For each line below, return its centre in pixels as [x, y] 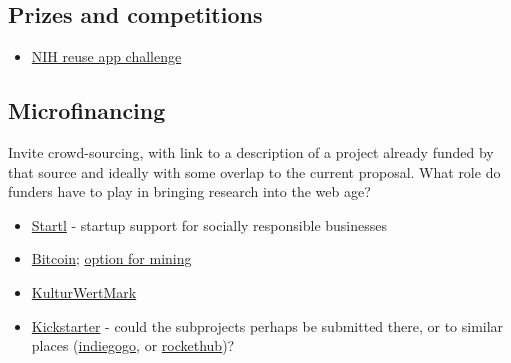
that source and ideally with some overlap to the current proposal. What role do [254, 171]
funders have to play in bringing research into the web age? [189, 191]
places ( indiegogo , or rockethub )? [133, 345]
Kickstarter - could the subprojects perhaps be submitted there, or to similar [267, 325]
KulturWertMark [84, 291]
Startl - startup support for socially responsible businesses [209, 224]
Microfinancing [87, 110]
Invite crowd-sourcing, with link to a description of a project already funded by [251, 152]
